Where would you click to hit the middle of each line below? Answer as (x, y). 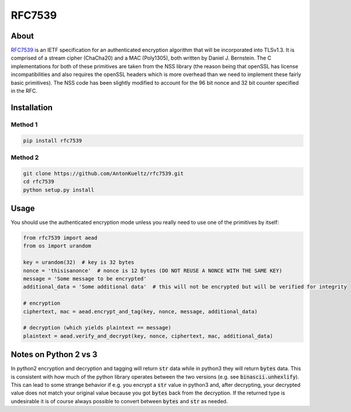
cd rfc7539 (39, 182)
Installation (32, 107)
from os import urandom (57, 246)
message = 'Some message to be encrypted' (85, 278)
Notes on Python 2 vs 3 (54, 354)
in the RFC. (24, 91)
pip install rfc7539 (52, 141)
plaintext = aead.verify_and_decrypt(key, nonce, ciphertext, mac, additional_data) (148, 336)
